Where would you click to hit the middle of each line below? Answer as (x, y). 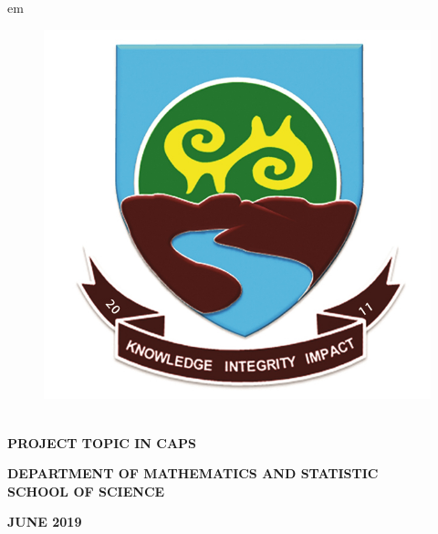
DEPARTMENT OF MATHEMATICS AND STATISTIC (193, 473)
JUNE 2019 (45, 522)
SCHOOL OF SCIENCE (86, 491)
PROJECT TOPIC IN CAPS (102, 442)
